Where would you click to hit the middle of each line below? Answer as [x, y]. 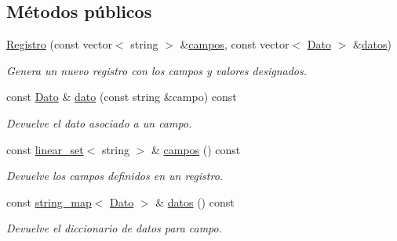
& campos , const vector [235, 44]
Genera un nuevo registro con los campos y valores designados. [157, 70]
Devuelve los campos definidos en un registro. [115, 176]
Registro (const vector [59, 44]
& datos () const [195, 201]
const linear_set [45, 149]
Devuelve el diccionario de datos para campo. [115, 228]
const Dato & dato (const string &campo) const [122, 97]
